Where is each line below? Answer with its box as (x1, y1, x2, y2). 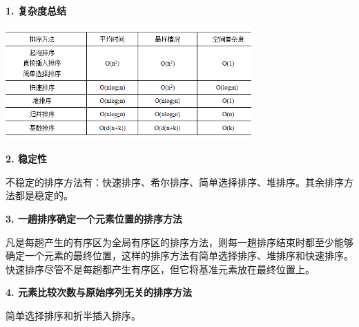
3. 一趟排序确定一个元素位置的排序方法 (6, 211, 182, 225)
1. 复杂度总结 (6, 3, 66, 17)
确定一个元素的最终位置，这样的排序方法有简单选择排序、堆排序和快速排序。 (6, 248, 353, 263)
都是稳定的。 (14, 188, 73, 203)
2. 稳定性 (6, 151, 47, 166)
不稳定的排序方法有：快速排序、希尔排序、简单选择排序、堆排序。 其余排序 (6, 174, 344, 189)
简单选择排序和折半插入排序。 (6, 308, 141, 322)
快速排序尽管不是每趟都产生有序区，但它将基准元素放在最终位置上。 (6, 261, 315, 276)
